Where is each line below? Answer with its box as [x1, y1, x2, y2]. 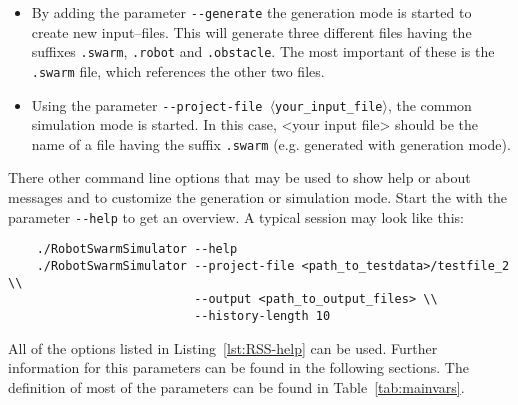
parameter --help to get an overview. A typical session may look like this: [8, 206, 464, 227]
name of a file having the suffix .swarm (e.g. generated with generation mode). [31, 133, 511, 154]
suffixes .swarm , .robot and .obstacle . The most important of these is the [31, 41, 495, 62]
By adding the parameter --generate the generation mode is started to [31, 2, 472, 22]
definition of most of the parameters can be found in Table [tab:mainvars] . [8, 376, 465, 397]
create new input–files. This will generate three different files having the [31, 21, 472, 42]
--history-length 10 [194, 308, 331, 323]
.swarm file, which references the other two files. [31, 60, 325, 81]
